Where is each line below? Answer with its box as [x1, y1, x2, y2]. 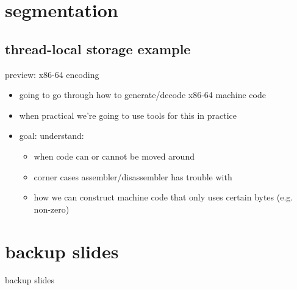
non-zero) [34, 202, 70, 215]
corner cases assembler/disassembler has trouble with [34, 170, 232, 183]
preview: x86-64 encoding [5, 68, 99, 80]
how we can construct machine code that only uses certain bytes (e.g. [34, 191, 293, 203]
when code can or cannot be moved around [34, 149, 195, 162]
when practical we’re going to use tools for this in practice [19, 108, 237, 121]
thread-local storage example [5, 39, 191, 58]
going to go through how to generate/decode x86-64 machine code [19, 88, 266, 101]
